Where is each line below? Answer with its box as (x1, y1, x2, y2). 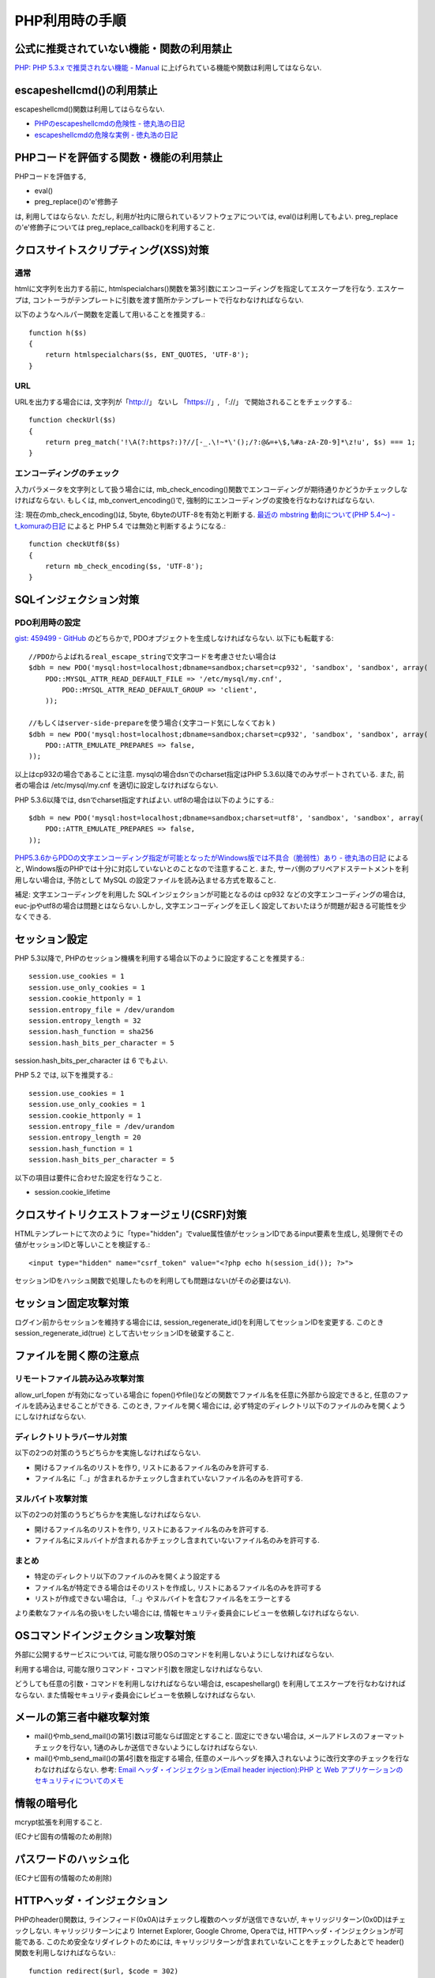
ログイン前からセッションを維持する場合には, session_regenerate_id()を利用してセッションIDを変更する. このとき (14, 1317, 384, 1327)
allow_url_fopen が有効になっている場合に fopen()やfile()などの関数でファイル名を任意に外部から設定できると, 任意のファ (14, 1389, 409, 1400)
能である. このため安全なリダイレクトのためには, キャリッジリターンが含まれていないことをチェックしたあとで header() (14, 1937, 404, 1946)
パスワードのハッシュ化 (14, 1852, 129, 1866)
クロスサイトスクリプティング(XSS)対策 (14, 244, 209, 257)
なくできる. (14, 912, 51, 922)
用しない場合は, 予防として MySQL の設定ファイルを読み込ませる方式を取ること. (14, 875, 276, 885)
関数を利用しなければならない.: (14, 1948, 116, 1957)
